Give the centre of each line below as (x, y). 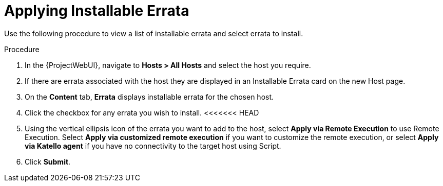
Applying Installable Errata (97, 11)
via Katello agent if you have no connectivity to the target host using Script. (153, 146)
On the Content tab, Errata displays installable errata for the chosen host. (149, 97)
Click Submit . (48, 161)
